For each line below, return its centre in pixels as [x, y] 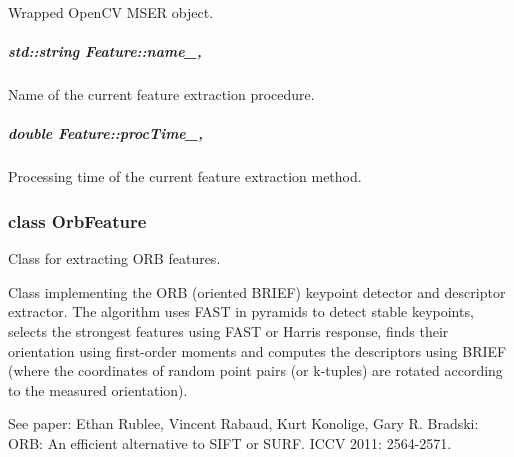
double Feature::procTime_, [105, 133]
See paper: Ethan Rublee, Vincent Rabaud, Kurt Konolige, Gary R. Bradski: [243, 423]
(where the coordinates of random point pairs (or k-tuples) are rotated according [255, 370]
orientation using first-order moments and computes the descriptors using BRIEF [257, 350]
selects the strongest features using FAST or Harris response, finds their [228, 330]
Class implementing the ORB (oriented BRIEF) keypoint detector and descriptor [257, 291]
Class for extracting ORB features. [114, 258]
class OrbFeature [77, 220]
